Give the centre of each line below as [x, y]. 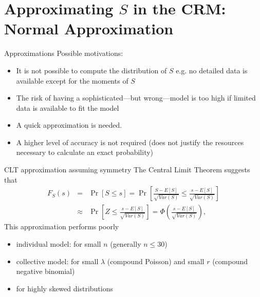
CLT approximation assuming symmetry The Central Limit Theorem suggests [127, 170]
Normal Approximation [89, 28]
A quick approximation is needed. [69, 125]
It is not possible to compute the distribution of [91, 70]
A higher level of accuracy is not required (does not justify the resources [130, 142]
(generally [126, 243]
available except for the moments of [72, 80]
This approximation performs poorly [62, 226]
